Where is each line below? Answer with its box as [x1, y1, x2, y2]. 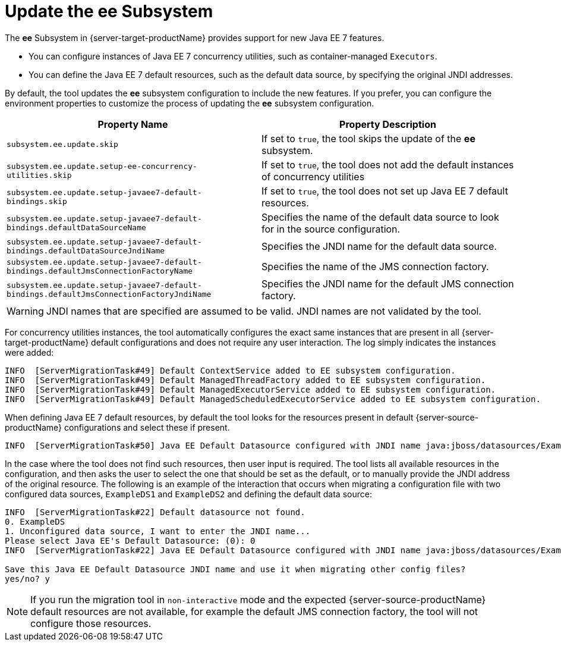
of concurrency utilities [261, 170, 365, 183]
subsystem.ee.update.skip [7, 140, 118, 149]
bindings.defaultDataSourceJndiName [7, 246, 165, 255]
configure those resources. [30, 617, 152, 629]
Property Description [339, 118, 436, 130]
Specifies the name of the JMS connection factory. [261, 260, 489, 272]
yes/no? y [5, 573, 50, 584]
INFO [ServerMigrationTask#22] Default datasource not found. [5, 507, 305, 517]
